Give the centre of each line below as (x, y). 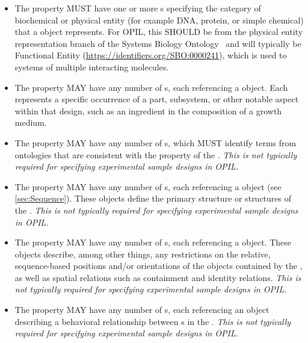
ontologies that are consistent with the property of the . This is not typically (156, 154)
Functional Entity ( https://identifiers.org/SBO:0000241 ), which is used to (151, 55)
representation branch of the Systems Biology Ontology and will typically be (158, 43)
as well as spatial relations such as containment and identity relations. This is (158, 277)
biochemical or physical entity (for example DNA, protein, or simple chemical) (159, 20)
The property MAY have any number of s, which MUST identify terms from (156, 142)
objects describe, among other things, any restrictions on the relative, (143, 254)
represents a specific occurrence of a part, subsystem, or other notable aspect (157, 99)
